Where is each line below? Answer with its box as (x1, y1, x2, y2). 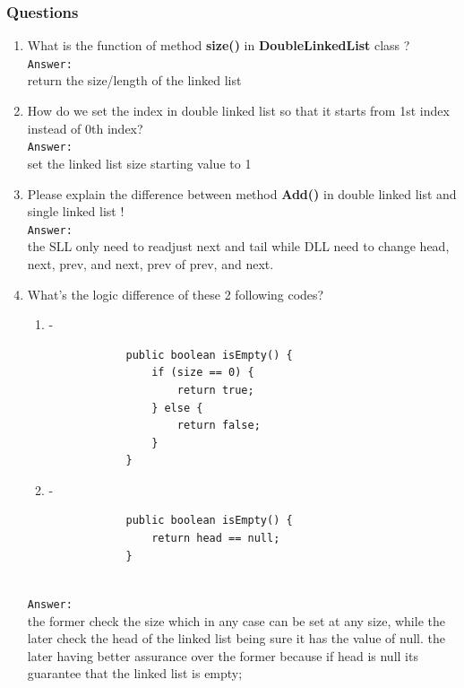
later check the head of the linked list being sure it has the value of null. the (27, 629, 445, 648)
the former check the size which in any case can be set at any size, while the (27, 611, 445, 630)
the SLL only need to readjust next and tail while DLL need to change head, (27, 237, 450, 256)
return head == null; (151, 532, 280, 545)
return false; (176, 419, 261, 432)
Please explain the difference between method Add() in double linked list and (27, 184, 457, 203)
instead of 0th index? (27, 118, 143, 137)
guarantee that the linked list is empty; (27, 664, 243, 683)
